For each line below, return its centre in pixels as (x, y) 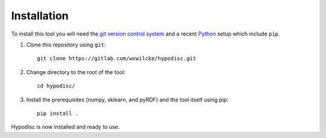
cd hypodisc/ (56, 86)
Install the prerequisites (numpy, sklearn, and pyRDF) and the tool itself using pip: (127, 99)
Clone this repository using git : (66, 45)
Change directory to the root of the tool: (76, 72)
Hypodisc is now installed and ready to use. (66, 127)
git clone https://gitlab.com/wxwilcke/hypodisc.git (117, 58)
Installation (40, 16)
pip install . (58, 113)
